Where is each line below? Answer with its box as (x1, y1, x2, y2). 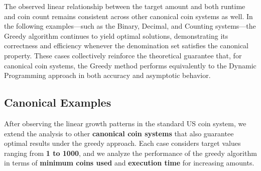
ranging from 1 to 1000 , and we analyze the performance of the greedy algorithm (4, 147, 257, 158)
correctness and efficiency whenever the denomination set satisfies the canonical (4, 40, 249, 51)
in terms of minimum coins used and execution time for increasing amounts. (4, 157, 254, 168)
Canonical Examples (4, 95, 111, 110)
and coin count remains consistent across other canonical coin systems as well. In (4, 11, 253, 21)
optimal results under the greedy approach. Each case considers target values (4, 138, 241, 148)
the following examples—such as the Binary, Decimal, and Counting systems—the (4, 21, 256, 31)
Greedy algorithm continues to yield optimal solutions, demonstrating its (4, 30, 228, 41)
